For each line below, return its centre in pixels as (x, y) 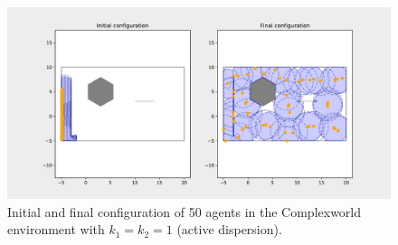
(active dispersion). (229, 229)
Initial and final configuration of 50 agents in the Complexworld (185, 211)
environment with (56, 229)
